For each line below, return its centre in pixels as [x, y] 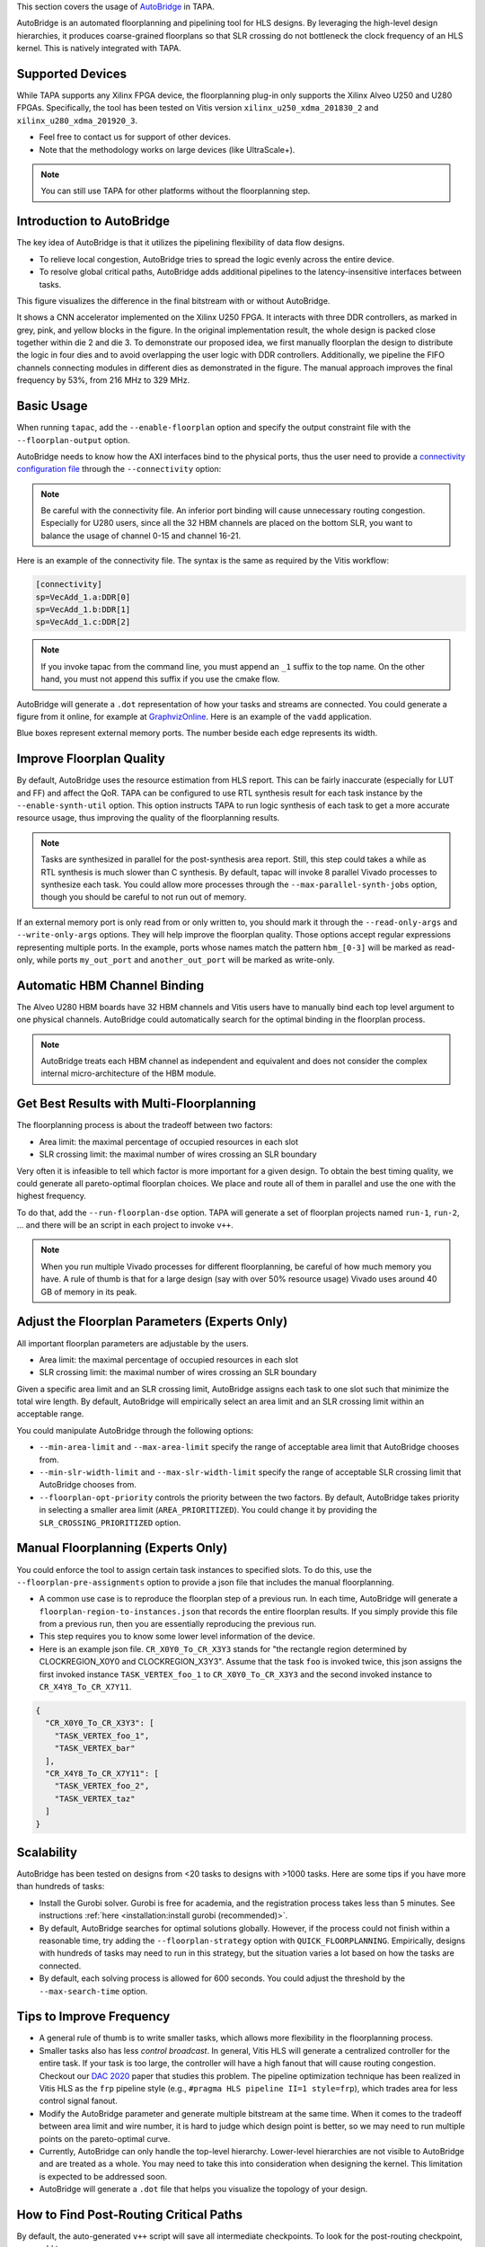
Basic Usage [52, 406]
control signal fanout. [79, 2101]
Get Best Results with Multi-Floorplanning [136, 1104]
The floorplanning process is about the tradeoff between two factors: [145, 1125]
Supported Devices [72, 73]
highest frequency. [52, 1196]
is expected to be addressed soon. [103, 2176]
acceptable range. [50, 1414]
